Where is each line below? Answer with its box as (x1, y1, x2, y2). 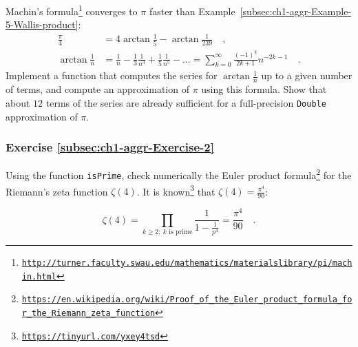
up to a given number (261, 68, 352, 83)
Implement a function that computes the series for (6, 68, 218, 83)
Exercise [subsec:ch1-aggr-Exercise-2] (6, 138, 214, 156)
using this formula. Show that (201, 82, 327, 96)
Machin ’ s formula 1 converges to (6, 2, 138, 18)
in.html (21, 271, 56, 282)
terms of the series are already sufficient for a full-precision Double (45, 95, 326, 109)
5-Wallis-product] (6, 17, 78, 32)
